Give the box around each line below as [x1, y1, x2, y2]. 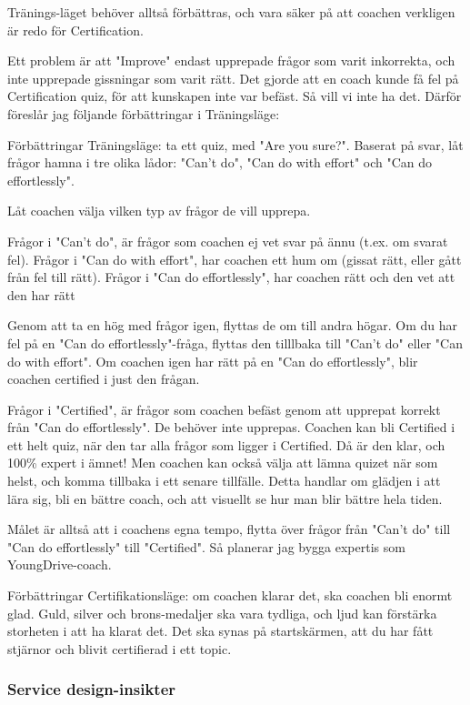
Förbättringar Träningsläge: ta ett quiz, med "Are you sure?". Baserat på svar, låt [7, 135, 464, 154]
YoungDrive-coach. [7, 555, 112, 574]
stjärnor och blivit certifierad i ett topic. [7, 639, 232, 658]
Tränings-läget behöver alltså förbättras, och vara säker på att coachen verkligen [7, 3, 455, 21]
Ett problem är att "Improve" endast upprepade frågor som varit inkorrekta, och [7, 51, 455, 70]
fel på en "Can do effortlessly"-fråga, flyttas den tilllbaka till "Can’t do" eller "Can [7, 333, 463, 352]
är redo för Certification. [7, 20, 144, 39]
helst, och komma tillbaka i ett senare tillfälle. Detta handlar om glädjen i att [7, 471, 441, 490]
